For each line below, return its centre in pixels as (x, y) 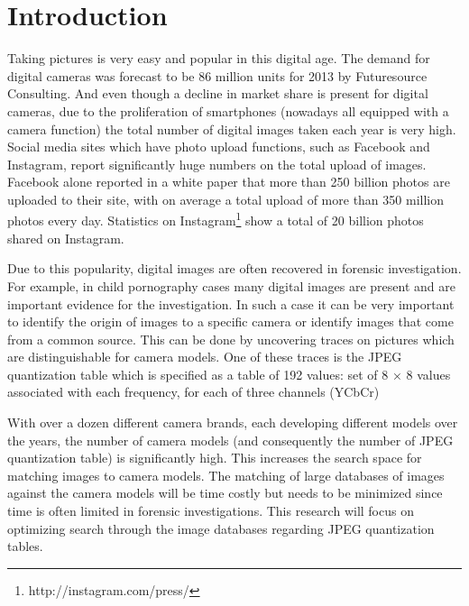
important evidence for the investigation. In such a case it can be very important (231, 303)
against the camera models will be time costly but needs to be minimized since (225, 493)
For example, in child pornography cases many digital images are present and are (231, 285)
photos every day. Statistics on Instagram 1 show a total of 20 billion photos (216, 219)
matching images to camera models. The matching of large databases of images (226, 475)
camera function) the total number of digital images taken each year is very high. (232, 129)
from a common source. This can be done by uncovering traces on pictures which (231, 339)
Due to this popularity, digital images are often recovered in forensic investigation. (234, 268)
